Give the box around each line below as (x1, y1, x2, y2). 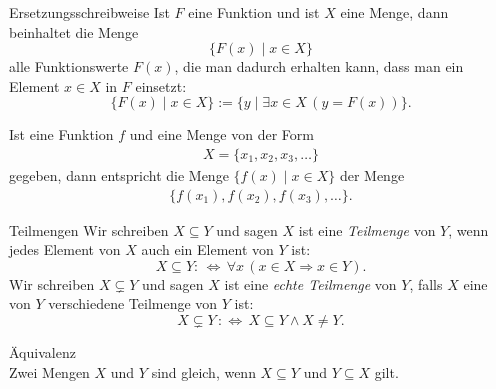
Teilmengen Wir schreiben (9, 219, 169, 240)
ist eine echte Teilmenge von (224, 273, 397, 294)
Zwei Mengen (9, 361, 90, 382)
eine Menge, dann (340, 2, 449, 22)
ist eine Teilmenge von (298, 219, 436, 240)
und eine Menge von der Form (129, 124, 314, 145)
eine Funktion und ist (188, 2, 320, 22)
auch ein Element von (141, 239, 274, 260)
